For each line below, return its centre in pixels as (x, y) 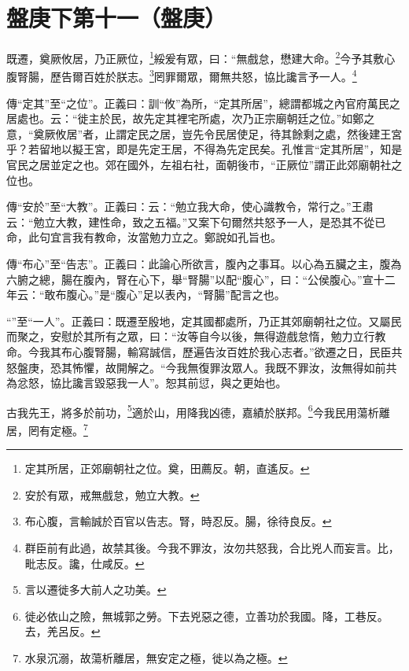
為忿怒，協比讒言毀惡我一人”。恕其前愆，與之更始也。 (147, 383)
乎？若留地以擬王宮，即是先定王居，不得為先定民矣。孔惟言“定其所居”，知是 (204, 149)
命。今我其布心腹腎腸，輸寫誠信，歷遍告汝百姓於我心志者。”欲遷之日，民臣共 (204, 351)
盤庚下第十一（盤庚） (117, 18)
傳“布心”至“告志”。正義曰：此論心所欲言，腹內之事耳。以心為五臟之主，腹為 (204, 263)
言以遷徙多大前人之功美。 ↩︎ (96, 590)
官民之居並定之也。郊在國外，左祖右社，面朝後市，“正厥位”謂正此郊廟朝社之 (204, 164)
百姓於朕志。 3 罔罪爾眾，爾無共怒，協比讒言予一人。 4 (220, 76)
